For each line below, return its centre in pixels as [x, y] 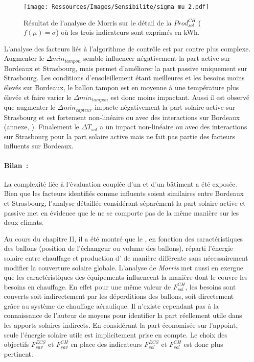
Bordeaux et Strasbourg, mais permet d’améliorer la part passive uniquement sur [126, 68]
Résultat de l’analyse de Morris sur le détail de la [98, 22]
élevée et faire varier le [38, 97]
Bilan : [16, 165]
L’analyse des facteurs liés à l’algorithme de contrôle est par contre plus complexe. [127, 48]
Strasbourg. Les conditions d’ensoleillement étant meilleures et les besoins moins [124, 78]
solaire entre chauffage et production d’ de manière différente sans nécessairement [126, 257]
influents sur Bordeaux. [39, 146]
